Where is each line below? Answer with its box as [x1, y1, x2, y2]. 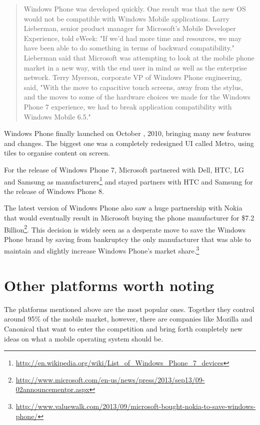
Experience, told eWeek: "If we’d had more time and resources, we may [23, 32, 242, 43]
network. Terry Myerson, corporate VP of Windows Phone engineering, [23, 72, 242, 82]
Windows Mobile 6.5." [23, 111, 91, 121]
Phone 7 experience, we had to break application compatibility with [23, 101, 232, 111]
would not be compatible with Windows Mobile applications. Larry [23, 13, 229, 23]
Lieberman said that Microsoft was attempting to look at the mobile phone [23, 52, 254, 62]
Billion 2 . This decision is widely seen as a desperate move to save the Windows [4, 222, 246, 234]
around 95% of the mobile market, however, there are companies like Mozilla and [4, 313, 252, 324]
